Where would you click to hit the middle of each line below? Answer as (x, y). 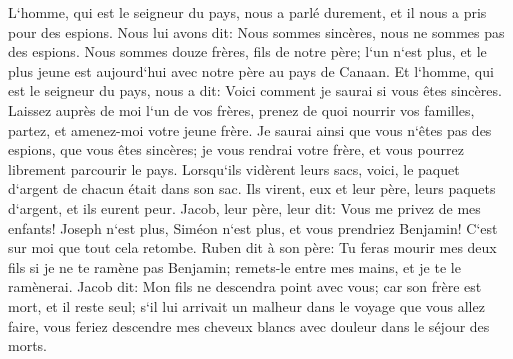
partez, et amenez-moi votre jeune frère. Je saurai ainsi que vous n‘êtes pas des (250, 129)
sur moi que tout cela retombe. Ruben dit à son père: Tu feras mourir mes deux (252, 247)
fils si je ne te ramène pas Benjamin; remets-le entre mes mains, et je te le (234, 266)
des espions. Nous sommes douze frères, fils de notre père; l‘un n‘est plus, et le (247, 51)
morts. (28, 345)
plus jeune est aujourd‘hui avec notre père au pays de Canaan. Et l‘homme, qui (251, 70)
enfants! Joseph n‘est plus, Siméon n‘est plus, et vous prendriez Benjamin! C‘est (253, 227)
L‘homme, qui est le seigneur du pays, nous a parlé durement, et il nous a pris (247, 12)
